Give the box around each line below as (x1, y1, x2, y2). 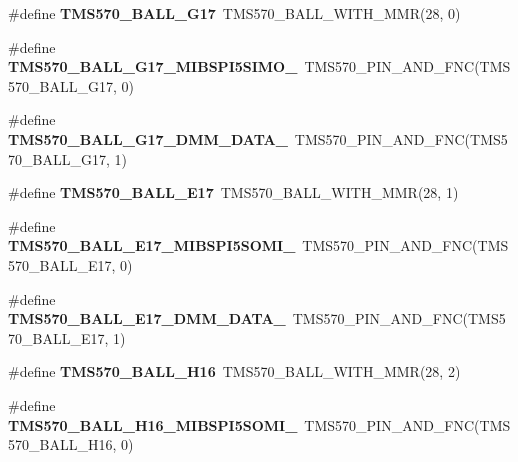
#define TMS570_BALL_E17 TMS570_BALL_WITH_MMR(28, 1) (8, 182, 459, 203)
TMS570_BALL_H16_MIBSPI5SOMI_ (8, 414, 298, 435)
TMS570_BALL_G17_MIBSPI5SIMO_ (8, 56, 298, 77)
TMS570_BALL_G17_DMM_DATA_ (8, 128, 288, 149)
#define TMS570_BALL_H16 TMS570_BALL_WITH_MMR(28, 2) (8, 361, 461, 382)
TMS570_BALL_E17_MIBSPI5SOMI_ (8, 235, 296, 256)
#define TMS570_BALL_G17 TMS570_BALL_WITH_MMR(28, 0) (8, 3, 461, 23)
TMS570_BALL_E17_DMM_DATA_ (8, 308, 286, 329)
